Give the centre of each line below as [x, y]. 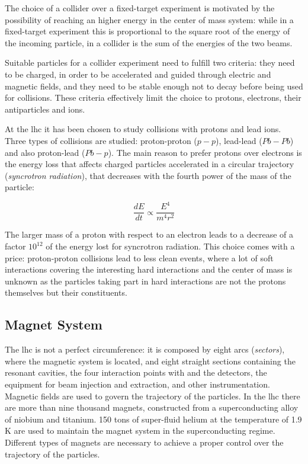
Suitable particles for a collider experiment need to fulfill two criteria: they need [150, 63]
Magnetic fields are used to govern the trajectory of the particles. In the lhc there [153, 396]
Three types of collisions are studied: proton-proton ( [101, 140]
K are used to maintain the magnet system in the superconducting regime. [140, 431]
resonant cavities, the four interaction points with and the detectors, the [136, 372]
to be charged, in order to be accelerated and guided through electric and [138, 74]
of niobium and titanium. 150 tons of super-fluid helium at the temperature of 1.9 [153, 419]
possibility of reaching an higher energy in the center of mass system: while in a [149, 19]
